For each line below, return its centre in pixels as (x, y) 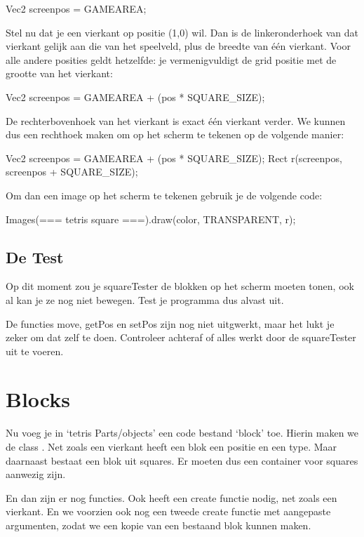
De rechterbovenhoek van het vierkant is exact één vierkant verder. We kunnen (176, 120)
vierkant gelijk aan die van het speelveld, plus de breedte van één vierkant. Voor (178, 46)
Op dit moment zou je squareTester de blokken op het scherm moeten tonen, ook (180, 286)
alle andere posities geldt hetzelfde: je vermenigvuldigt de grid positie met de (171, 59)
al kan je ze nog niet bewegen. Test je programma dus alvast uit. (145, 299)
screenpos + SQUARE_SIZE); (72, 172)
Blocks (38, 399)
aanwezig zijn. (36, 474)
